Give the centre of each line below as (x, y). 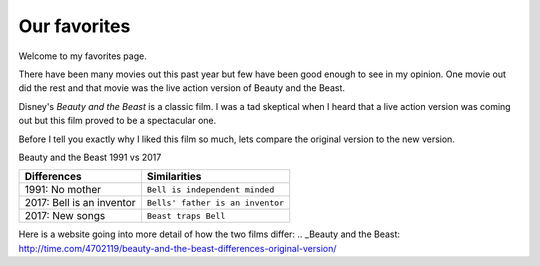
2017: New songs (65, 216)
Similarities (174, 177)
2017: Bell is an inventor (80, 203)
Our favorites (74, 26)
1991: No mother (63, 190)
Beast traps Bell (186, 215)
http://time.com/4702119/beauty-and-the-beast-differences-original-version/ (177, 248)
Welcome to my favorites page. (82, 56)
